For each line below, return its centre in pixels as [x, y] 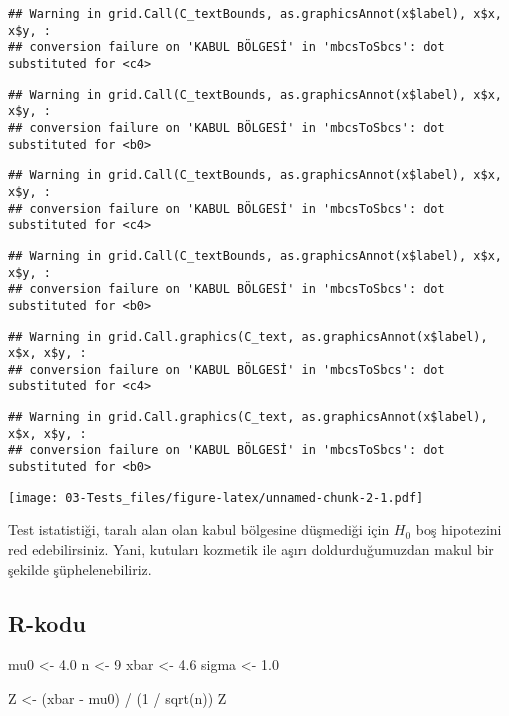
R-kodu [47, 622]
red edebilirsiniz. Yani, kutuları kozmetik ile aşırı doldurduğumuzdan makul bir [251, 549]
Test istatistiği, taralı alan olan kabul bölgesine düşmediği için [199, 529]
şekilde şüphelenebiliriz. [80, 568]
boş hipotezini [458, 529]
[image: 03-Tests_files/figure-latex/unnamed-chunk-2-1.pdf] [216, 497]
